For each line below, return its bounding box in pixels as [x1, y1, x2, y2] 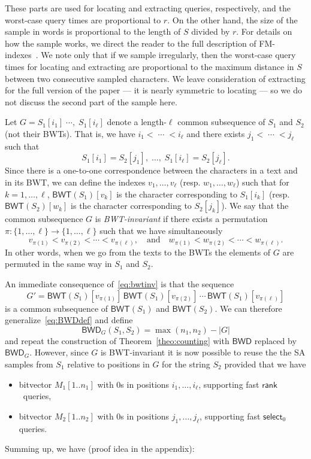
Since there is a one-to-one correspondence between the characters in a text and [5, 164, 298, 177]
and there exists [186, 127, 245, 139]
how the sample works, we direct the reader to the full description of [5, 37, 256, 49]
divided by [191, 25, 230, 38]
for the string [162, 357, 210, 370]
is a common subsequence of [5, 302, 108, 314]
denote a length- [107, 115, 167, 128]
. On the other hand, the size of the [167, 13, 298, 26]
